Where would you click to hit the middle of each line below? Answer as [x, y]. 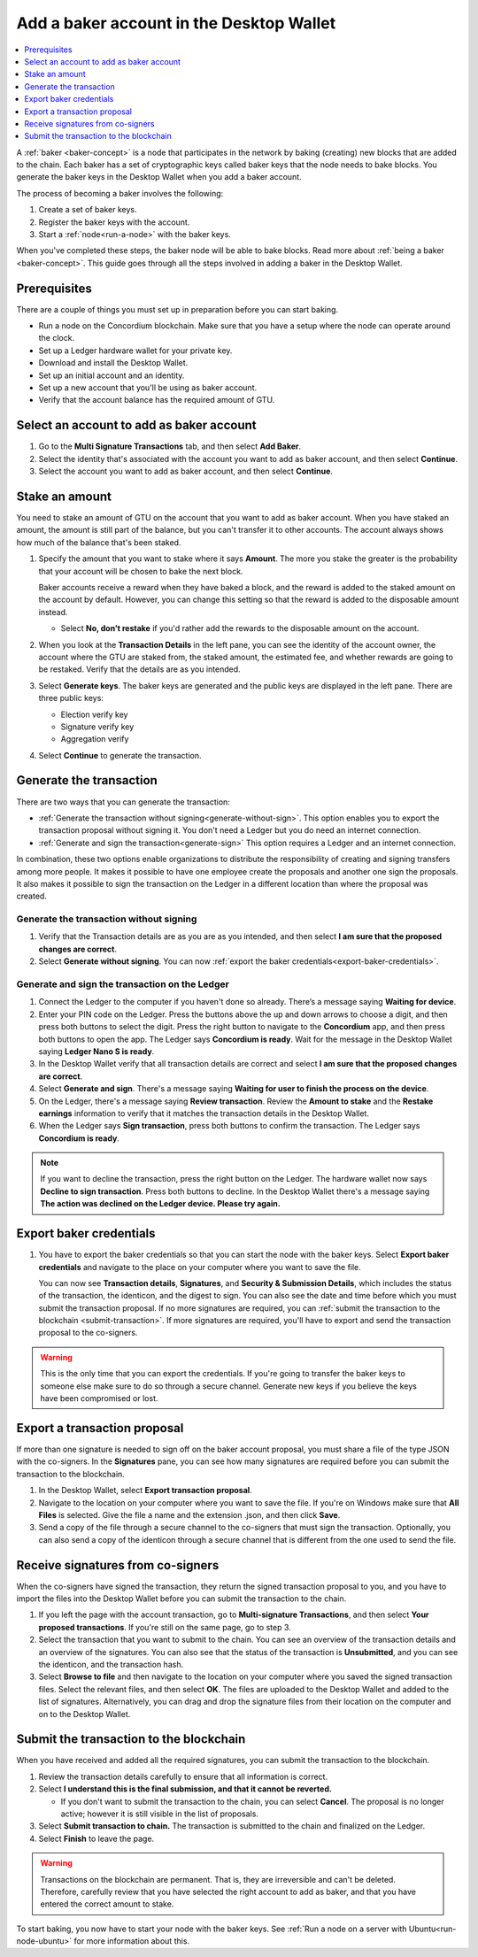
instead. [53, 612]
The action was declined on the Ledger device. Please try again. [160, 1204]
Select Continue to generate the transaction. [120, 755]
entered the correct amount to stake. [107, 1904]
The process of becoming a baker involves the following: [120, 193]
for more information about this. [132, 1941]
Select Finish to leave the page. [96, 1838]
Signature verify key [97, 727]
